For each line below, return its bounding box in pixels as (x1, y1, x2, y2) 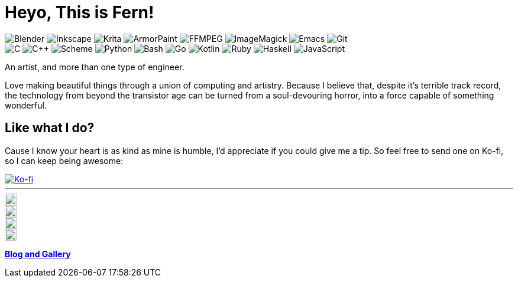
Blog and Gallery (5, 248, 71, 259)
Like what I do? (5, 120, 95, 136)
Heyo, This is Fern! (5, 2, 154, 22)
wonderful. (5, 100, 47, 110)
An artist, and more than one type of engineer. (5, 61, 184, 72)
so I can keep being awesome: (5, 155, 124, 166)
